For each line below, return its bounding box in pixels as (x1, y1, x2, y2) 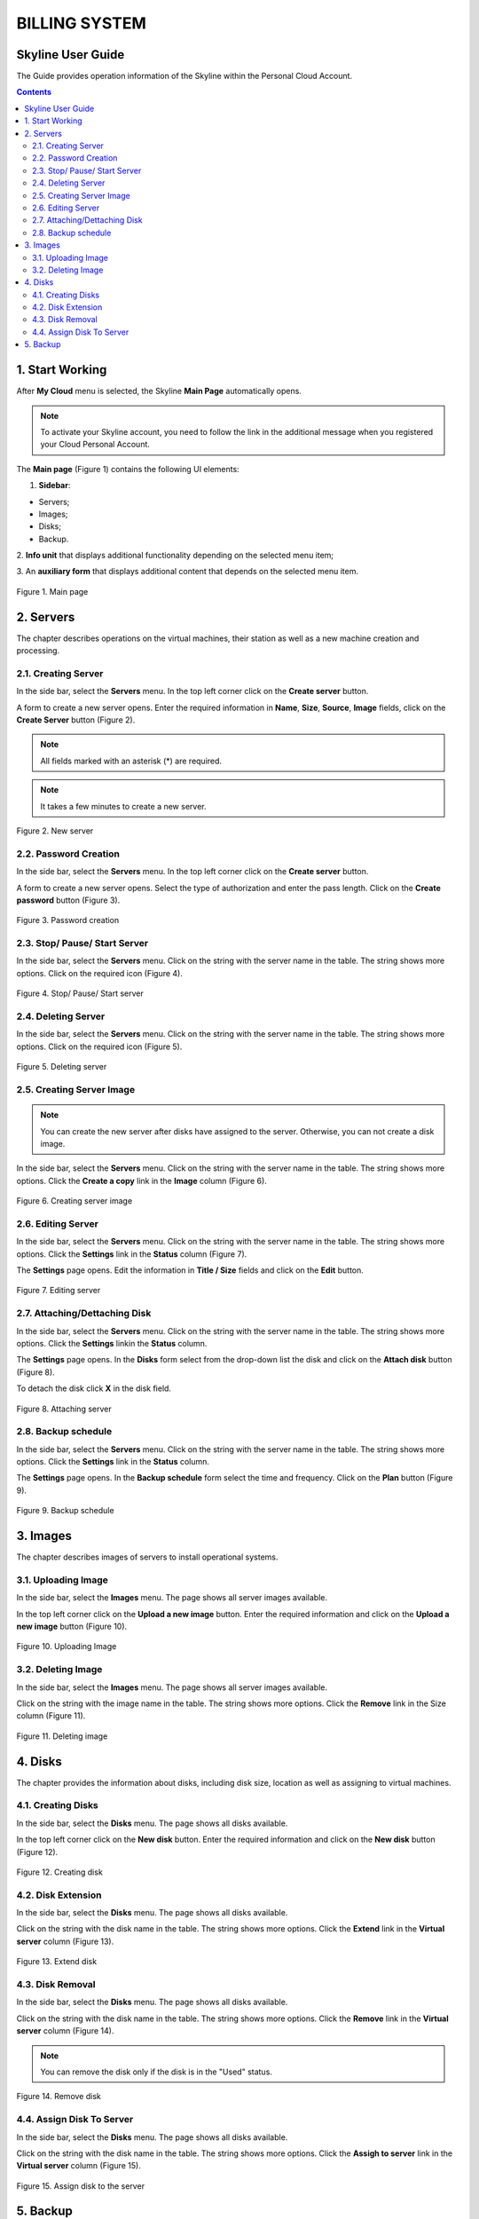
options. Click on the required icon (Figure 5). (16, 1041, 183, 1052)
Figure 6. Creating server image (16, 1196, 133, 1206)
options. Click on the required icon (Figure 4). (16, 967, 184, 978)
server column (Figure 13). (16, 1936, 114, 1947)
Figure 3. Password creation (16, 915, 120, 926)
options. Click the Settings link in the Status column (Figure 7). (16, 1248, 247, 1260)
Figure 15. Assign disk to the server (16, 2180, 145, 2191)
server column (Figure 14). (16, 2026, 114, 2036)
